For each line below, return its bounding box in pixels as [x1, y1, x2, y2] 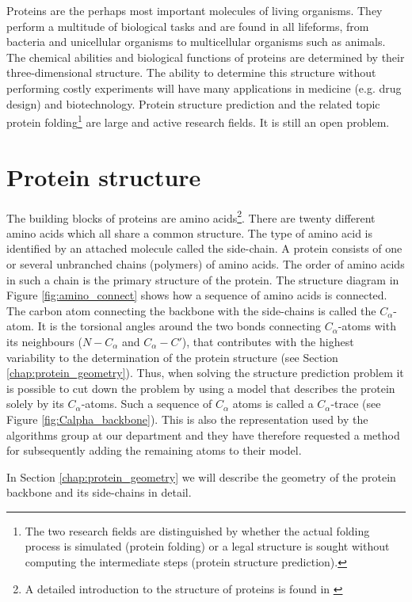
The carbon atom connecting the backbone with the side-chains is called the [6, 302, 376, 318]
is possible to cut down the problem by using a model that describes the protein [6, 379, 395, 396]
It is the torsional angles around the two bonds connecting [37, 318, 322, 334]
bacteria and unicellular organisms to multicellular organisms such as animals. [6, 33, 386, 50]
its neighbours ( [6, 333, 82, 349]
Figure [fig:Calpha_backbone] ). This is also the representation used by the [6, 410, 368, 427]
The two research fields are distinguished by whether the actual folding [25, 522, 370, 539]
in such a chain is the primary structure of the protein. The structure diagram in [6, 271, 399, 288]
